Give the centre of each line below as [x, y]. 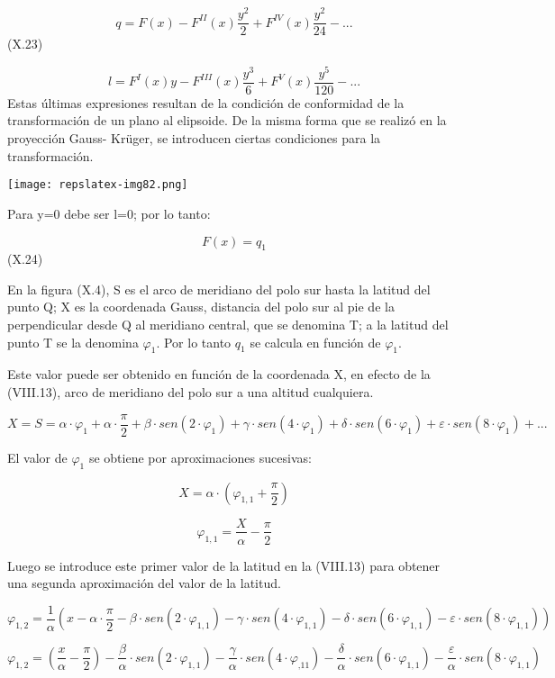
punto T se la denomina [73, 342]
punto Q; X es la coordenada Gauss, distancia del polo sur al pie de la [201, 307]
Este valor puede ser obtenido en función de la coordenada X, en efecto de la [219, 374]
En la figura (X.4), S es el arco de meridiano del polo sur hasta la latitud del [219, 289]
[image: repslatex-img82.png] [98, 185]
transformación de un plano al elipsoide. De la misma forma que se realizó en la [227, 120]
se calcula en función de [315, 342]
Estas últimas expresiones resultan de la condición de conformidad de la [206, 102]
